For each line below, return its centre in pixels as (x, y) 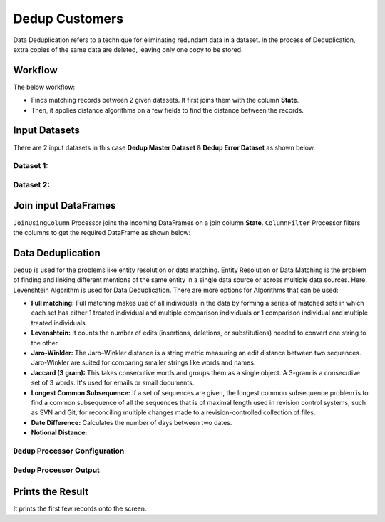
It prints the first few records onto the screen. (80, 508)
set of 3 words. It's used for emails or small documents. (113, 383)
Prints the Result (51, 492)
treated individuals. (59, 323)
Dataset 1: (31, 166)
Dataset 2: (31, 184)
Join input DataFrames (65, 205)
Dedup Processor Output (56, 470)
